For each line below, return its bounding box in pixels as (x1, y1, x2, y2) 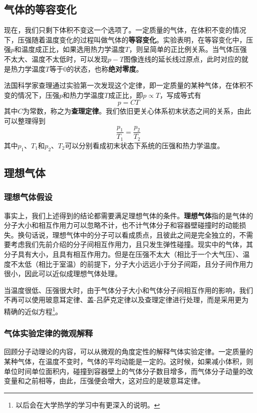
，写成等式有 (160, 89, 202, 100)
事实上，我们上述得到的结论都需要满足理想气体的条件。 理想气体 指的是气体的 (4, 210, 253, 220)
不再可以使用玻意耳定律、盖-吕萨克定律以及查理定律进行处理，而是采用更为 (4, 294, 249, 305)
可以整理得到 (4, 115, 45, 125)
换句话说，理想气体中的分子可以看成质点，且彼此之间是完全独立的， (17, 229, 239, 240)
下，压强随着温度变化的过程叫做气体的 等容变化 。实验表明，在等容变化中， (4, 34, 246, 44)
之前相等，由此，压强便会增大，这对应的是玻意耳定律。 (24, 375, 205, 386)
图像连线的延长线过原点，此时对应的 (124, 53, 242, 64)
